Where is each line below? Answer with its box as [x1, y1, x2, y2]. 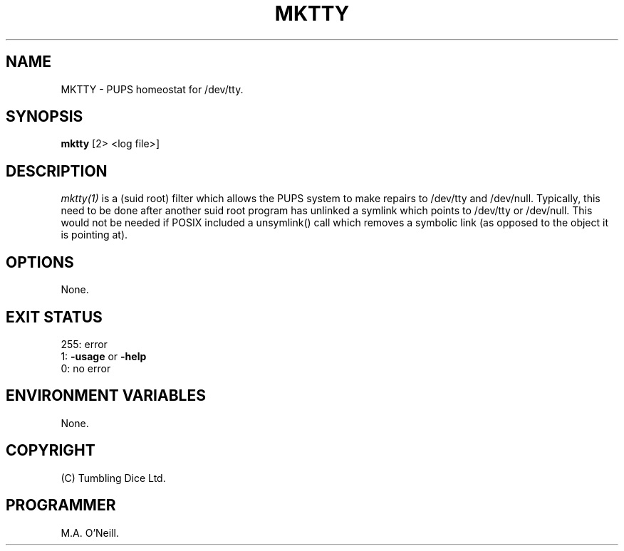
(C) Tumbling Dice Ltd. [61, 471, 166, 484]
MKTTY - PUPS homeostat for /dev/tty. [61, 83, 244, 95]
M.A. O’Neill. [61, 526, 119, 539]
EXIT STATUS [6, 308, 103, 326]
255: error [61, 337, 108, 350]
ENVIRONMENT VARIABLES [6, 387, 206, 405]
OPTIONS [6, 253, 74, 271]
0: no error [61, 362, 111, 374]
